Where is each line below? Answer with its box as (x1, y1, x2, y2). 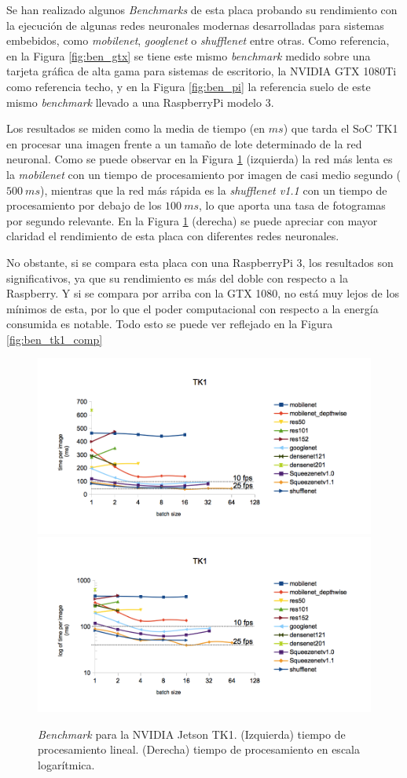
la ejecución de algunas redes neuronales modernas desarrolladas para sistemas (6, 16, 384, 33)
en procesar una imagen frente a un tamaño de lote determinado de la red (6, 135, 362, 152)
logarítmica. (38, 757, 95, 773)
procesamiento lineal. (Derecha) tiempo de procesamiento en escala (38, 741, 360, 758)
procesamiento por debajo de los (6, 197, 162, 214)
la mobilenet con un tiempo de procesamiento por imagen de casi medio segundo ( (6, 166, 401, 182)
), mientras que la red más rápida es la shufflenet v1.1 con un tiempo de (39, 181, 387, 198)
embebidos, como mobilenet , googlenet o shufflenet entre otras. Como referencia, (6, 32, 390, 49)
